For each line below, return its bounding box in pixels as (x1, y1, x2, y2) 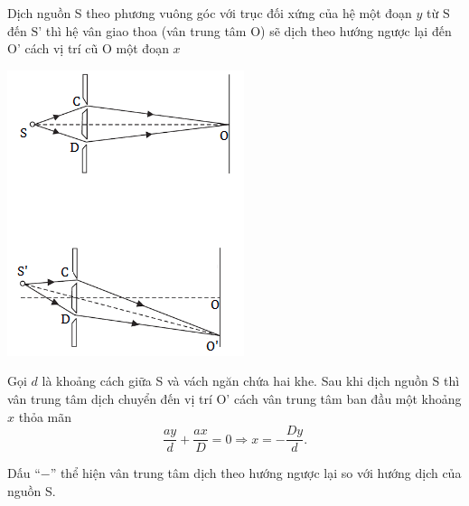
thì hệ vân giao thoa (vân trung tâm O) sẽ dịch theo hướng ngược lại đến (45, 21, 452, 40)
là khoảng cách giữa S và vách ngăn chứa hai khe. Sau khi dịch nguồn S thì (42, 371, 460, 390)
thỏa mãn (18, 407, 72, 426)
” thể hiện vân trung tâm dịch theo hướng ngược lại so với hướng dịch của (50, 464, 462, 483)
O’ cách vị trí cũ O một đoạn (7, 39, 169, 58)
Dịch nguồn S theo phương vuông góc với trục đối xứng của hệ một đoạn (7, 4, 412, 22)
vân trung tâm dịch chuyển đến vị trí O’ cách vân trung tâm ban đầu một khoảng (7, 389, 462, 408)
